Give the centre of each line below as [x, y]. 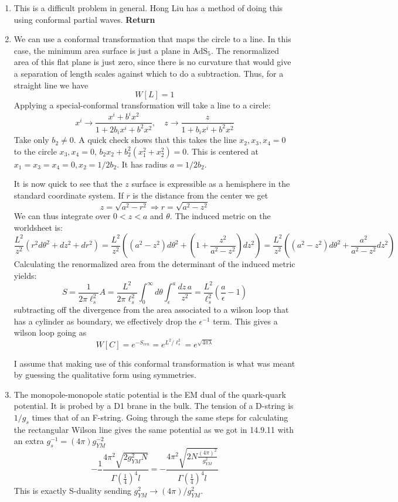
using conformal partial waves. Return [84, 19]
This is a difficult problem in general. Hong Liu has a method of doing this [148, 8]
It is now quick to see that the [68, 184]
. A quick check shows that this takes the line [155, 140]
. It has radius [142, 164]
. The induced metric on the [220, 216]
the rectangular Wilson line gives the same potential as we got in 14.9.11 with [154, 429]
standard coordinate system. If [69, 195]
